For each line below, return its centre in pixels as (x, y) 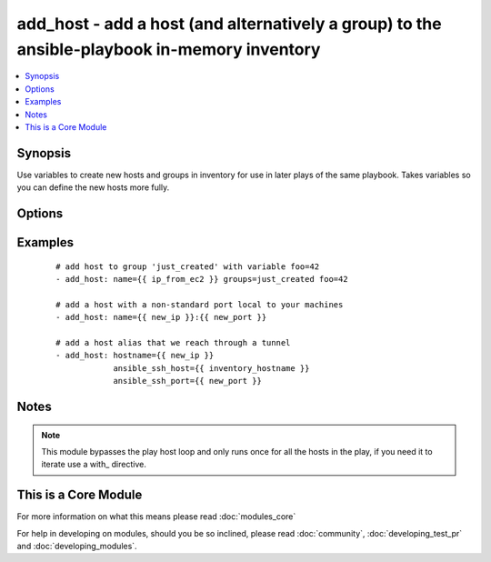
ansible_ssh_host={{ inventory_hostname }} (211, 368)
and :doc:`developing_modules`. (77, 547)
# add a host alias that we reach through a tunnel (173, 342)
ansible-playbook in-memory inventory (169, 49)
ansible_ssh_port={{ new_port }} (188, 381)
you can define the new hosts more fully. (93, 187)
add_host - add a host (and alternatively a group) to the (229, 24)
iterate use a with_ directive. (94, 465)
